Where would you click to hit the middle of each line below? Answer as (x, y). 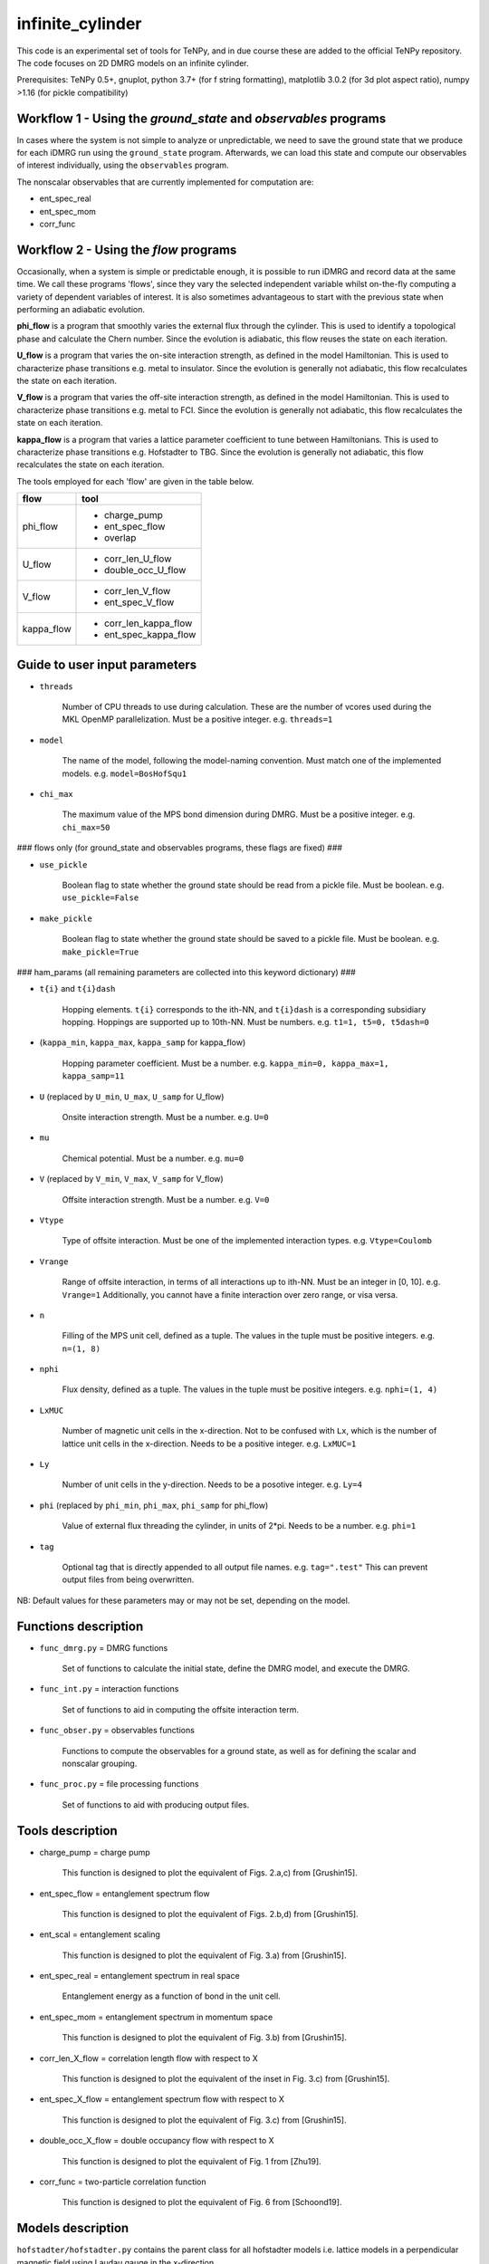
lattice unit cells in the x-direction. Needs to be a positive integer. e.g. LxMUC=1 (209, 1444)
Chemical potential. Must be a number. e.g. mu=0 (153, 1158)
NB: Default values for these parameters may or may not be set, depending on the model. (183, 1600)
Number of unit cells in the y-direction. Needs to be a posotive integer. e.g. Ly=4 (212, 1484)
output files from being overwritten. (128, 1579)
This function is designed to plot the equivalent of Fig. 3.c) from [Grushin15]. (204, 2120)
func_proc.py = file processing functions (119, 1784)
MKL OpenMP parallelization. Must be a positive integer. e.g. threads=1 (197, 719)
